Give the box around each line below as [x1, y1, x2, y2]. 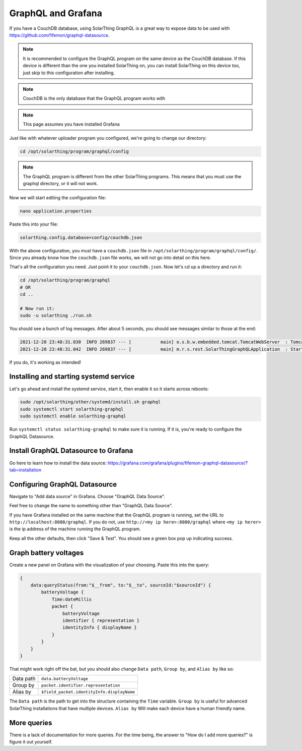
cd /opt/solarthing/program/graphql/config [20, 149, 129, 154]
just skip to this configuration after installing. [23, 70, 115, 76]
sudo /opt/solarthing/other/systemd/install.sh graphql [20, 399, 161, 405]
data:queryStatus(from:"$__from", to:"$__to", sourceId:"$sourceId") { [30, 582, 211, 588]
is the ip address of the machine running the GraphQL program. [9, 526, 141, 532]
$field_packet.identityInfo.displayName [41, 689, 135, 694]
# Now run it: [20, 305, 55, 311]
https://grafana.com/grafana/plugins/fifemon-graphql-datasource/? [107, 460, 248, 466]
